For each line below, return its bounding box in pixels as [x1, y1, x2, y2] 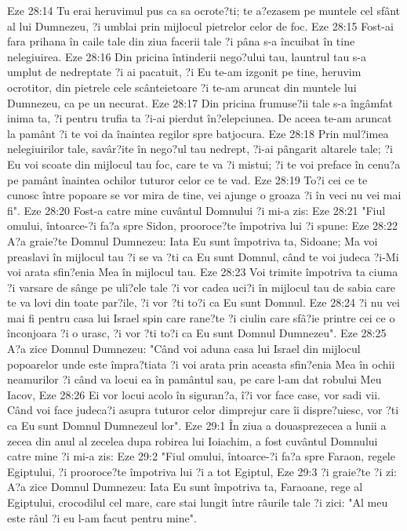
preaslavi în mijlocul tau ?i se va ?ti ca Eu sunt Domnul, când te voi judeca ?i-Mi [7, 248, 399, 264]
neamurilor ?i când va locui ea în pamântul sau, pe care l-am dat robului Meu [7, 371, 382, 387]
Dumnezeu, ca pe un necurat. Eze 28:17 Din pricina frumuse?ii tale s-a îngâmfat [7, 94, 394, 111]
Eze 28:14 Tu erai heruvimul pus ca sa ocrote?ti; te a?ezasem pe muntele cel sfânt [7, 2, 401, 18]
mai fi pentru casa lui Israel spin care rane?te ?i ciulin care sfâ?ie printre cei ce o [7, 309, 395, 326]
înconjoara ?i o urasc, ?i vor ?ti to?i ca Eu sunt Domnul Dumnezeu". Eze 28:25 [7, 325, 387, 341]
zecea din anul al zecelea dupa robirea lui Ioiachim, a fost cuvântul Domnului [7, 432, 378, 449]
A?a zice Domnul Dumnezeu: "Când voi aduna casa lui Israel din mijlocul [7, 340, 361, 357]
